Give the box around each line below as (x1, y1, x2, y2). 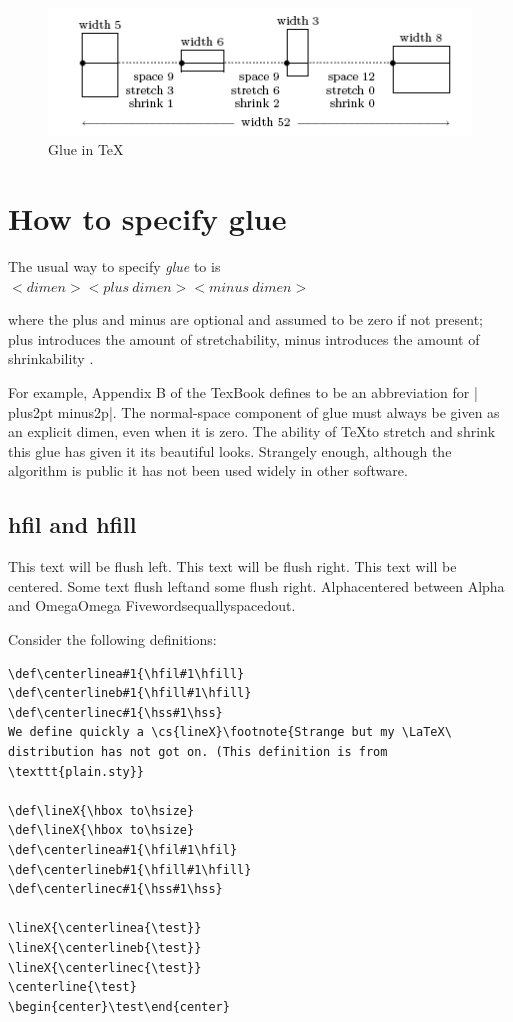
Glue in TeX (48, 139, 124, 160)
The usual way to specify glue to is (8, 256, 221, 277)
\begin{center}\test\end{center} (8, 999, 230, 1014)
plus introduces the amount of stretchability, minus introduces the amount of (8, 328, 480, 349)
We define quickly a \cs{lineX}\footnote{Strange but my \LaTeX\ (8, 725, 452, 740)
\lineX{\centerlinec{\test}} (8, 960, 202, 975)
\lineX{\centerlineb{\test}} (8, 940, 202, 955)
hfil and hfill (8, 509, 137, 540)
